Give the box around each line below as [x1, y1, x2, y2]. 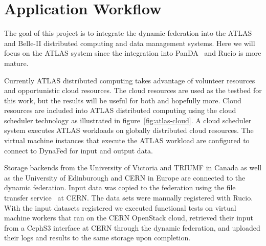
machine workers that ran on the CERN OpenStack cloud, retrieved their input [4, 212, 253, 223]
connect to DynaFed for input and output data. [4, 145, 153, 155]
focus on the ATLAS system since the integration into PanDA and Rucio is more [4, 48, 261, 58]
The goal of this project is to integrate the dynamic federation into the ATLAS [4, 28, 252, 38]
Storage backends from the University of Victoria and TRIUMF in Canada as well [4, 162, 262, 173]
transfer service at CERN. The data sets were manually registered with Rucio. [4, 192, 253, 203]
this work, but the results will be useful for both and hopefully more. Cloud [4, 95, 241, 105]
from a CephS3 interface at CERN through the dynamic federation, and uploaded [4, 222, 260, 233]
